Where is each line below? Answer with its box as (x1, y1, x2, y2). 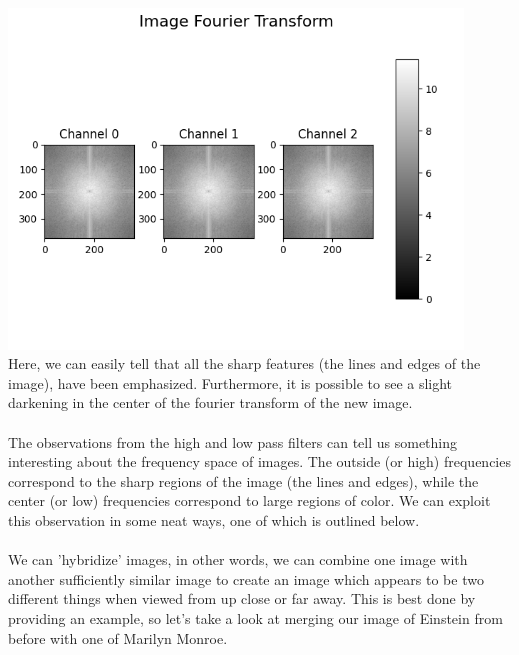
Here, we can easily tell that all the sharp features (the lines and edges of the (8, 353, 481, 374)
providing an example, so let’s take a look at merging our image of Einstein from (8, 607, 503, 628)
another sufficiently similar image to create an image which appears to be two (8, 568, 484, 589)
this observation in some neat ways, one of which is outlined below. (8, 509, 420, 530)
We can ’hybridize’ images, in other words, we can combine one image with (8, 549, 468, 570)
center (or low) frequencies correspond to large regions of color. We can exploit (8, 490, 491, 511)
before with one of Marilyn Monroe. (8, 627, 228, 648)
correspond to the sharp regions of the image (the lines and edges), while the (8, 470, 479, 491)
